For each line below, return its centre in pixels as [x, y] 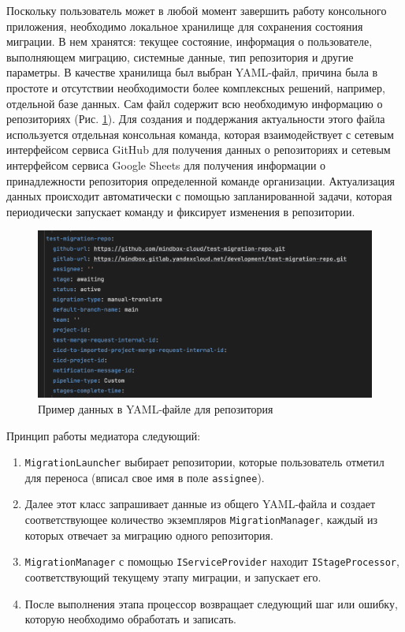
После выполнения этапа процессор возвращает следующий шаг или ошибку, [211, 603]
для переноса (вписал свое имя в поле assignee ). [145, 477]
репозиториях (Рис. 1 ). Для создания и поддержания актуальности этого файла [196, 119]
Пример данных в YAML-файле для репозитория [156, 408]
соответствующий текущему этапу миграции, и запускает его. [173, 576]
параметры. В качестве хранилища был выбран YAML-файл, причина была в [192, 72]
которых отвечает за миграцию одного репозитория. [149, 535]
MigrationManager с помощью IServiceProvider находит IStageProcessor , [212, 561]
